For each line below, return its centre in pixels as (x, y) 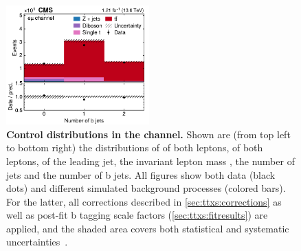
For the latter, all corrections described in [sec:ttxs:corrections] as (144, 201)
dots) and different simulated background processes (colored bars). (146, 188)
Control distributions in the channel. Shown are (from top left (148, 134)
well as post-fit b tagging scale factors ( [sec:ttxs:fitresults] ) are (137, 215)
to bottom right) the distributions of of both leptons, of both (135, 148)
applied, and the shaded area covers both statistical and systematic (148, 228)
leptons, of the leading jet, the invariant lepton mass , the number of (150, 161)
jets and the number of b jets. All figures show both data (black (141, 174)
